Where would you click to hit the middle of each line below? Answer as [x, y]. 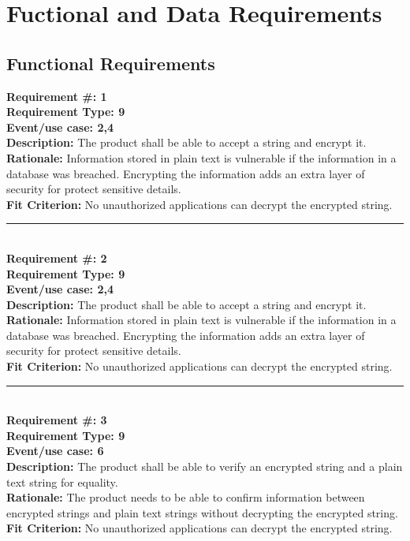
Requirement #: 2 [57, 257]
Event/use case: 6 [55, 451]
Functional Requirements [111, 63]
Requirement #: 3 [57, 420]
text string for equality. [62, 481]
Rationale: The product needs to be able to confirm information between [186, 497]
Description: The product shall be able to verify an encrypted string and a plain [205, 466]
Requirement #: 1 [57, 96]
